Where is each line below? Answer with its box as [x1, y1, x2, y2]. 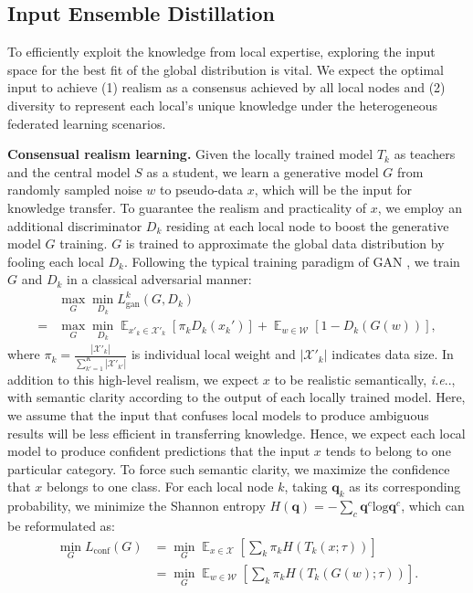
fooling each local [7, 251, 104, 270]
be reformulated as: [7, 516, 115, 535]
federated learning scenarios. [7, 113, 166, 132]
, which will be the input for [254, 180, 413, 199]
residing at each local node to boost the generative [166, 216, 449, 235]
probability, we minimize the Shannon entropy [7, 496, 266, 515]
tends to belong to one [325, 441, 451, 461]
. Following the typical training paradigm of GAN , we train [123, 251, 460, 270]
